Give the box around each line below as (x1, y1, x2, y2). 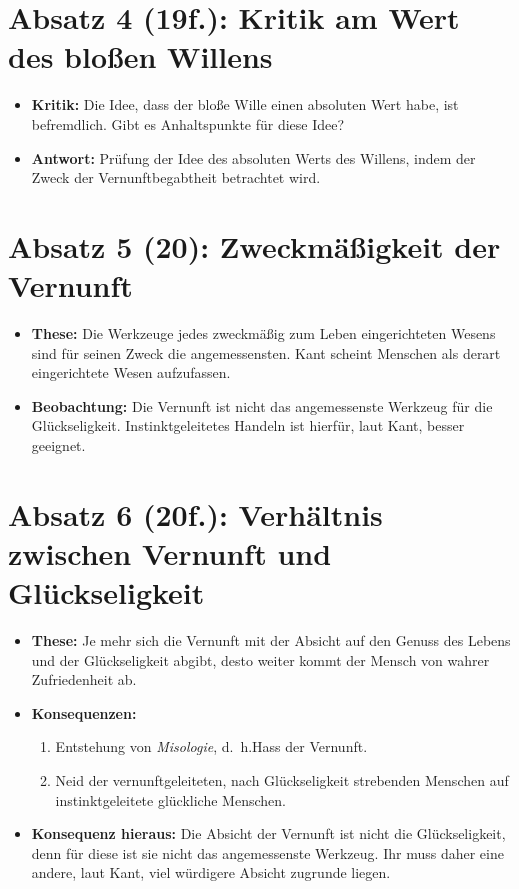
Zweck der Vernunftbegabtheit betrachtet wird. (31, 167, 321, 188)
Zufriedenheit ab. (31, 669, 137, 690)
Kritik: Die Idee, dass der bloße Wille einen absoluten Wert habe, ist (31, 94, 459, 115)
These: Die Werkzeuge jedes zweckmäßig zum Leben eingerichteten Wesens (31, 323, 496, 343)
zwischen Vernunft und (8, 532, 332, 573)
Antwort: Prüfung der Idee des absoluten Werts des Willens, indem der (31, 147, 476, 168)
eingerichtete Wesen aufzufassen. (31, 362, 231, 383)
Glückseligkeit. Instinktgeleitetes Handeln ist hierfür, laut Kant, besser (31, 415, 465, 436)
